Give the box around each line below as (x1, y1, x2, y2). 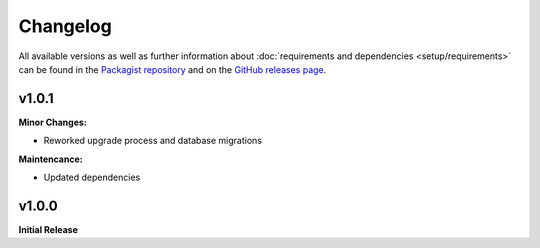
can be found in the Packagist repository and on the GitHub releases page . (18, 63, 327, 75)
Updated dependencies (43, 171, 141, 184)
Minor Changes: (18, 116, 87, 128)
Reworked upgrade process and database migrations (43, 135, 263, 147)
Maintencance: (18, 153, 84, 165)
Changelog (18, 15, 112, 37)
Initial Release (18, 223, 79, 235)
